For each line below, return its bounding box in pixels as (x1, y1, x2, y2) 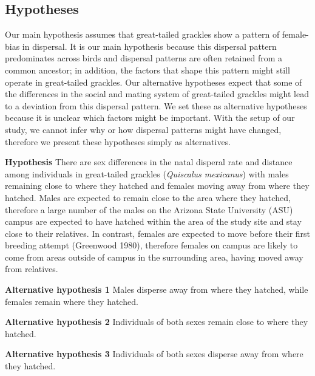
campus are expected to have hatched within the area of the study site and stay (5, 215, 302, 228)
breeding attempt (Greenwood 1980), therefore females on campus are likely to (5, 239, 298, 251)
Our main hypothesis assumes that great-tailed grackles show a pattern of (5, 28, 280, 41)
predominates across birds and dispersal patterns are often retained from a (5, 52, 283, 64)
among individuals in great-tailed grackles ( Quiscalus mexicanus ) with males (5, 167, 289, 180)
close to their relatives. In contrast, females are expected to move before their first (5, 227, 311, 239)
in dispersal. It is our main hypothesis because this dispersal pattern (22, 39, 277, 52)
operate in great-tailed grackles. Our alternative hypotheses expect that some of (5, 75, 302, 88)
